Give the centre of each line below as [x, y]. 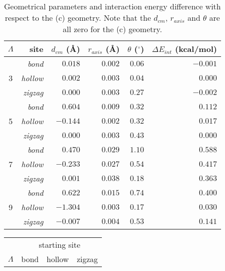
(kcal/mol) [196, 49]
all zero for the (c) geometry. [112, 29]
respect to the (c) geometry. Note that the [78, 18]
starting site [60, 245]
